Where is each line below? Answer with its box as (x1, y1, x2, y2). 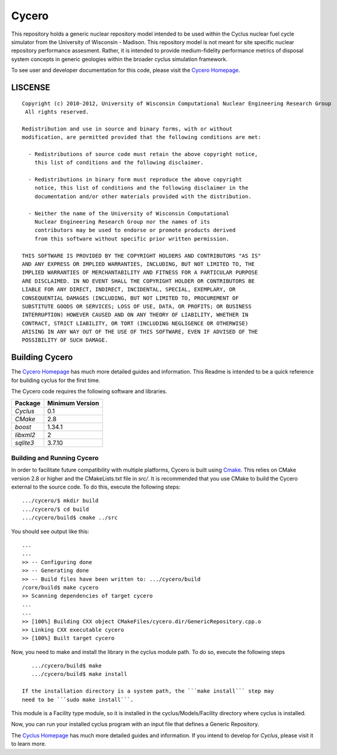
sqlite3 (15, 438, 34, 447)
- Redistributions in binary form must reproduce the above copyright (28, 176, 242, 183)
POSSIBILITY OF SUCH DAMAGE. (22, 337, 108, 344)
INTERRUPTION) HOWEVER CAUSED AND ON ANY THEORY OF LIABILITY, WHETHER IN (22, 311, 249, 319)
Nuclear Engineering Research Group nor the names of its (34, 218, 211, 225)
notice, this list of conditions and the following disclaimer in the (34, 184, 249, 192)
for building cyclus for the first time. (11, 377, 100, 384)
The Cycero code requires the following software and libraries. (11, 387, 168, 395)
